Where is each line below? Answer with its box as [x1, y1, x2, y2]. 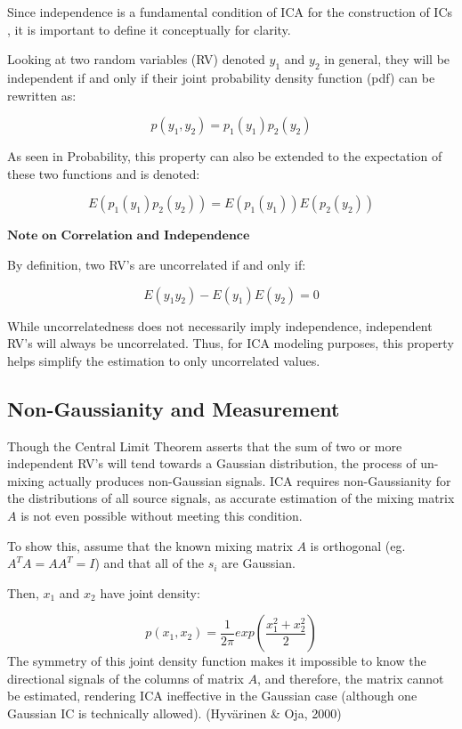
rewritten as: [7, 85, 77, 104]
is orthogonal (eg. [310, 536, 406, 555]
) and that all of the [94, 554, 205, 572]
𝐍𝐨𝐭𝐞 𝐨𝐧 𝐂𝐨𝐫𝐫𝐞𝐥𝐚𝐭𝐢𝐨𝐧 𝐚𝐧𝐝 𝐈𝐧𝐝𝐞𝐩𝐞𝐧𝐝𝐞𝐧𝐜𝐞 [7, 230, 250, 243]
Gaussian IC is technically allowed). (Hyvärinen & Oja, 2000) [7, 704, 342, 723]
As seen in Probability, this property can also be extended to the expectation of [7, 147, 442, 166]
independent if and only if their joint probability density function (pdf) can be [7, 68, 435, 86]
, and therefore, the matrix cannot [257, 668, 444, 687]
